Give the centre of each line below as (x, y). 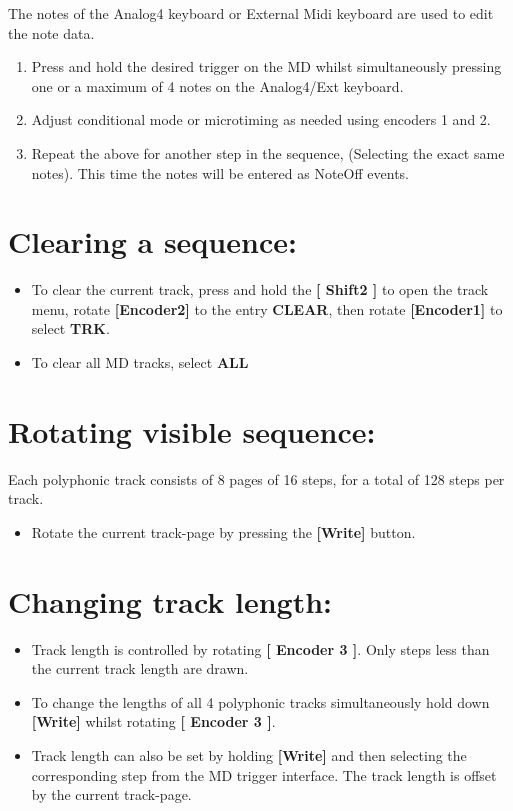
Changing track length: (170, 600)
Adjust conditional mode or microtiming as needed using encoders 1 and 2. (261, 119)
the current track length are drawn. (140, 668)
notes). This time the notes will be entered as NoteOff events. (220, 172)
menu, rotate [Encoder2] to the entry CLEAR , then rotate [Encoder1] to (267, 308)
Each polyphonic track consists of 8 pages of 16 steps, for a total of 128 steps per (256, 478)
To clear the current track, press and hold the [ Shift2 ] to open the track (260, 289)
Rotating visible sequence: (192, 430)
